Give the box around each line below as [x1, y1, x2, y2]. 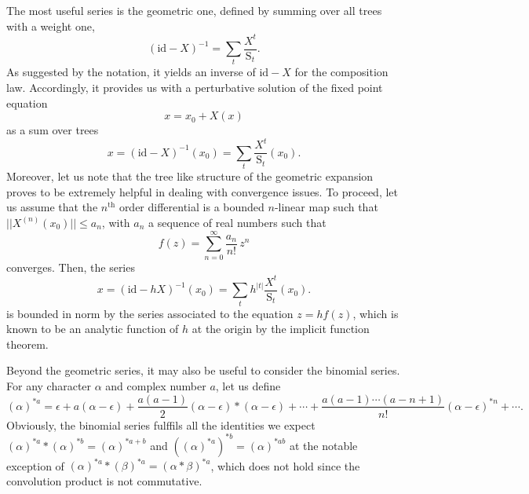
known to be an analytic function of [6, 320, 179, 337]
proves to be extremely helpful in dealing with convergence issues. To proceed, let [6, 183, 398, 199]
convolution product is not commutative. [6, 472, 202, 489]
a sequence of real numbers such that [148, 214, 327, 230]
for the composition [294, 64, 389, 80]
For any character [6, 377, 92, 393]
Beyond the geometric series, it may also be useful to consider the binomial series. [6, 362, 400, 379]
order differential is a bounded [119, 199, 264, 215]
